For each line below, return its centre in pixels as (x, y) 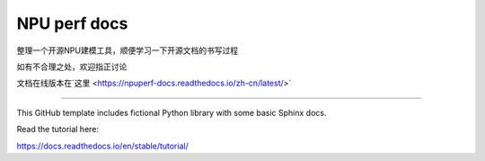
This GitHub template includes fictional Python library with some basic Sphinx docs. (172, 112)
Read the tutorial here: (57, 130)
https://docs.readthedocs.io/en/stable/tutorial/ (102, 146)
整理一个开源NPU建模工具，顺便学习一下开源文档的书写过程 (127, 50)
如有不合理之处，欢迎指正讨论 (72, 67)
